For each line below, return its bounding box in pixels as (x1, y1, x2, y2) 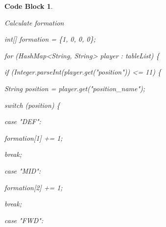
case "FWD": (4, 215, 44, 225)
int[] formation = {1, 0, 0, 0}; (4, 34, 95, 44)
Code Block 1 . (4, 1, 53, 11)
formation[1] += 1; (4, 132, 63, 143)
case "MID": (4, 165, 41, 176)
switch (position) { (4, 100, 60, 110)
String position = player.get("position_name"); (4, 83, 145, 93)
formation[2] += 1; (4, 182, 63, 192)
